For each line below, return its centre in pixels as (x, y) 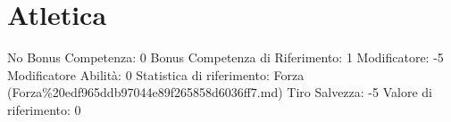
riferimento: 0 (44, 109)
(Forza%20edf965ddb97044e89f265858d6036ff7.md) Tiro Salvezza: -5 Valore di (220, 92)
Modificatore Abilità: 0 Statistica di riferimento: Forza (156, 74)
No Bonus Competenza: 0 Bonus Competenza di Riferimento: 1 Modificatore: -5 (225, 57)
